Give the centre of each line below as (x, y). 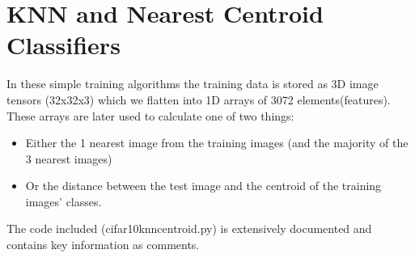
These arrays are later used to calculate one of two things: (150, 115)
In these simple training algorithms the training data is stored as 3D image (193, 84)
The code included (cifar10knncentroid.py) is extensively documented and (189, 228)
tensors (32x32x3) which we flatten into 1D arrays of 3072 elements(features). (199, 99)
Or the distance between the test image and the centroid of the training (203, 186)
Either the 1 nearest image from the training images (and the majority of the (217, 143)
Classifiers (64, 45)
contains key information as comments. (103, 245)
